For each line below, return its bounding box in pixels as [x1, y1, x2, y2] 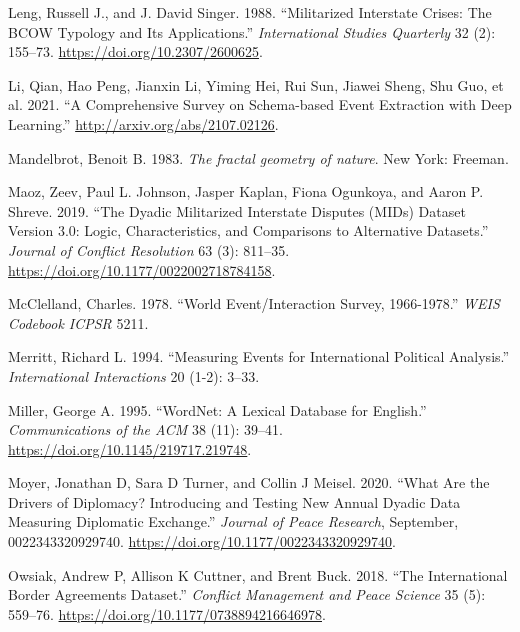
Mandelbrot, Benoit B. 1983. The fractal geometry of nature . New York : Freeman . [8, 147, 509, 168]
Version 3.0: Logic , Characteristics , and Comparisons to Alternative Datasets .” [8, 220, 489, 241]
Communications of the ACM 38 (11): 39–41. [8, 419, 284, 440]
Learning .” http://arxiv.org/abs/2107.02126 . [8, 113, 279, 134]
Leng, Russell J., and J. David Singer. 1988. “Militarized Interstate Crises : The [8, 2, 492, 22]
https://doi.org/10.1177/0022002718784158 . [8, 259, 276, 280]
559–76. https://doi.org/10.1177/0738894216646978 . [8, 603, 326, 624]
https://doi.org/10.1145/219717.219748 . [8, 438, 252, 459]
